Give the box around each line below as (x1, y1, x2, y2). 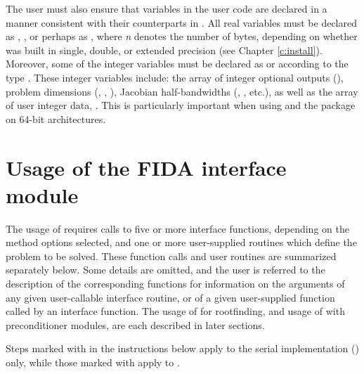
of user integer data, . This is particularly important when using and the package (6, 98, 356, 112)
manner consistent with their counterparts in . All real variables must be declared (6, 15, 357, 30)
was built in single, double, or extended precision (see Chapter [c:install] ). (6, 42, 323, 57)
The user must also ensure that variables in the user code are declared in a (6, 1, 327, 15)
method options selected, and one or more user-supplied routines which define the (6, 235, 357, 250)
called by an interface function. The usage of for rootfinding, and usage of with (6, 304, 345, 318)
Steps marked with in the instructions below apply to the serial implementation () (6, 341, 359, 356)
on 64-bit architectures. (6, 111, 106, 126)
